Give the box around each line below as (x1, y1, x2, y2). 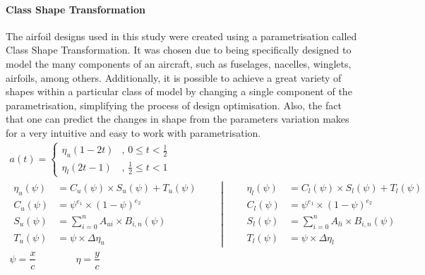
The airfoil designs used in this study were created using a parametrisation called (6, 28, 357, 43)
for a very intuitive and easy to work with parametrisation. (6, 125, 261, 140)
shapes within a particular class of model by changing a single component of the (6, 84, 352, 99)
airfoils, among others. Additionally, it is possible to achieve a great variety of (6, 70, 342, 85)
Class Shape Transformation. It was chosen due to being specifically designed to (6, 42, 352, 57)
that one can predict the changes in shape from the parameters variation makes (6, 111, 349, 126)
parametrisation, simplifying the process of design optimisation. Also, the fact (6, 97, 342, 112)
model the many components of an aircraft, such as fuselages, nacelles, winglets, (6, 56, 352, 71)
